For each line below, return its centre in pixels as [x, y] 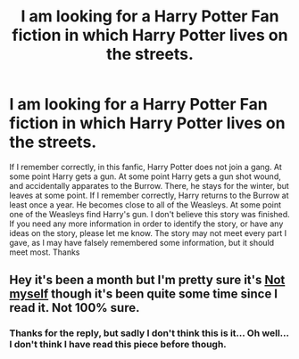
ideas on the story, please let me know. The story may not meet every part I [148, 233]
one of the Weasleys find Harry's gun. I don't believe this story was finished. [149, 214]
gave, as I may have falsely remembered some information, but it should [142, 242]
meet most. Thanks [45, 252]
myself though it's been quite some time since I [144, 294]
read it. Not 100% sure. [75, 308]
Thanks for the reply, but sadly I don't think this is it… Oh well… [149, 333]
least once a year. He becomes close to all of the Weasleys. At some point [145, 204]
